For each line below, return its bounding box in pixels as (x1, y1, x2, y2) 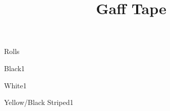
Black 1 (4, 63, 25, 73)
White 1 (4, 80, 27, 90)
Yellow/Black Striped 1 (4, 97, 74, 107)
